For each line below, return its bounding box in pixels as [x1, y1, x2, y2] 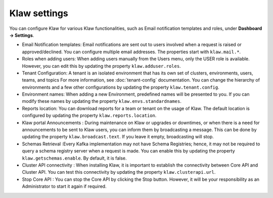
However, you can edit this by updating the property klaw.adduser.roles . [22, 63, 181, 69]
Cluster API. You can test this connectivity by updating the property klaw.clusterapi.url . [22, 169, 216, 175]
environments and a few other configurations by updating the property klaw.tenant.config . [22, 84, 219, 90]
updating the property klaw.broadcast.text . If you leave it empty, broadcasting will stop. [22, 134, 214, 140]
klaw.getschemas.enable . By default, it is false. [22, 155, 127, 161]
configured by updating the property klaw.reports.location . [22, 112, 157, 118]
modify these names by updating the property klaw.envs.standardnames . [22, 98, 181, 104]
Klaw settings [9, 8, 68, 19]
